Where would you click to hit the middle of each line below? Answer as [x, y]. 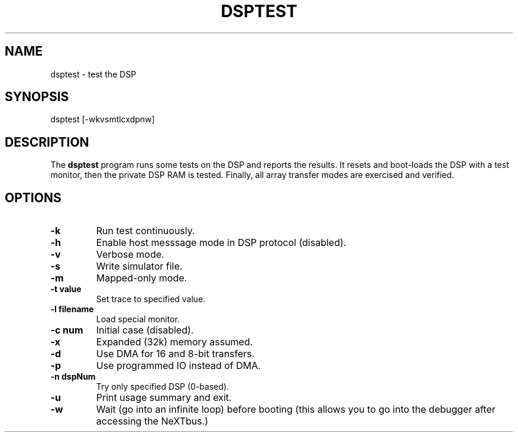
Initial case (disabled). [145, 330]
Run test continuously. [145, 231]
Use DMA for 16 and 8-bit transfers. [175, 354]
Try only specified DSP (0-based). [163, 387]
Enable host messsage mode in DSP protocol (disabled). [221, 243]
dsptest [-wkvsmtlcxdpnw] [103, 119]
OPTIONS [33, 198]
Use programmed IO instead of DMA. [178, 366]
